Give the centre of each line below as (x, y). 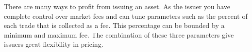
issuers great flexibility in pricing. (54, 44)
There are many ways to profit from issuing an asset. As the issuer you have (117, 6)
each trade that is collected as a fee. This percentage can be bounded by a (114, 25)
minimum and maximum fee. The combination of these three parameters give (119, 34)
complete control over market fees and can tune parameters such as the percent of (126, 16)
